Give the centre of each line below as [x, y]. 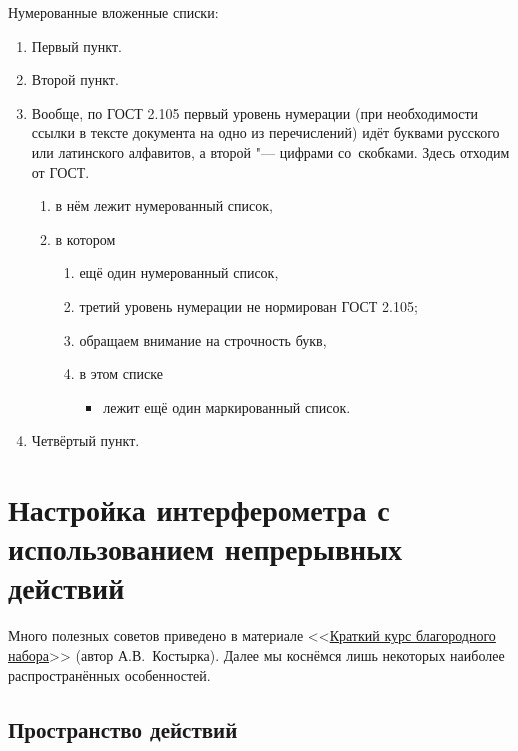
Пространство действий [123, 728]
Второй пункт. [75, 79]
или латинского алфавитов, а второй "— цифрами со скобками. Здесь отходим [270, 151]
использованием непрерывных [205, 548]
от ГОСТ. [60, 171]
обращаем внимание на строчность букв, [203, 339]
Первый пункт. [76, 45]
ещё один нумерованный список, [179, 272]
